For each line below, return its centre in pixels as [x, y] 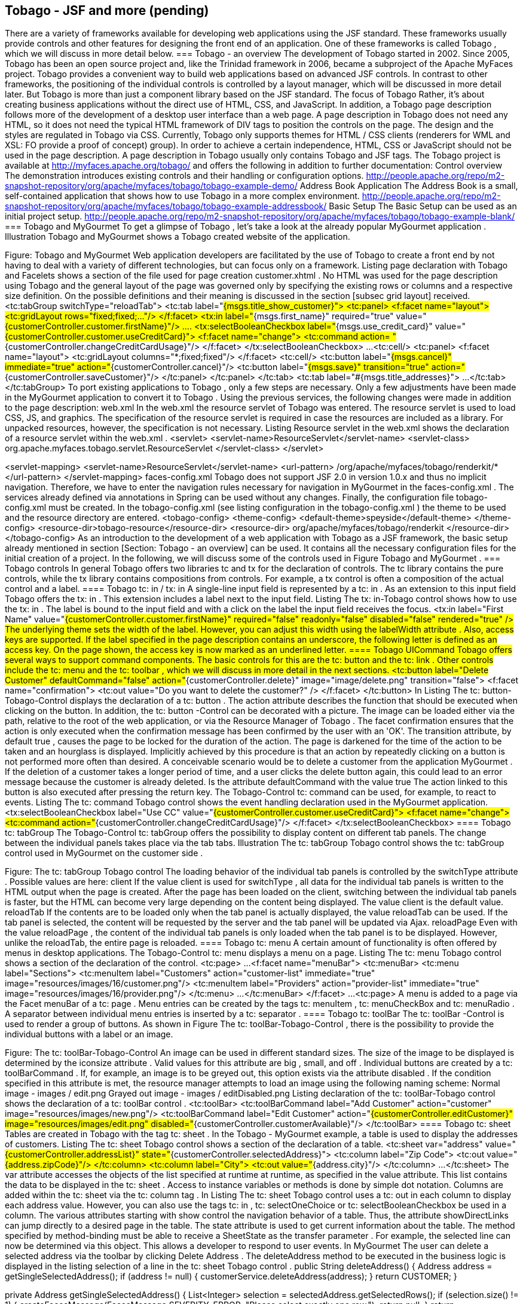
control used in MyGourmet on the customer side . [104, 853]
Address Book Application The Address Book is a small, [409, 186]
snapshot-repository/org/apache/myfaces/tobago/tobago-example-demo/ [151, 186]
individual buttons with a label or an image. [89, 1034]
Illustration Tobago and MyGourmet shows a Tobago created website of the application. [178, 237]
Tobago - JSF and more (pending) [107, 10]
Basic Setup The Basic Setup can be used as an [423, 206]
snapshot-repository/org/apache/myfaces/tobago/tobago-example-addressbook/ [166, 206]
